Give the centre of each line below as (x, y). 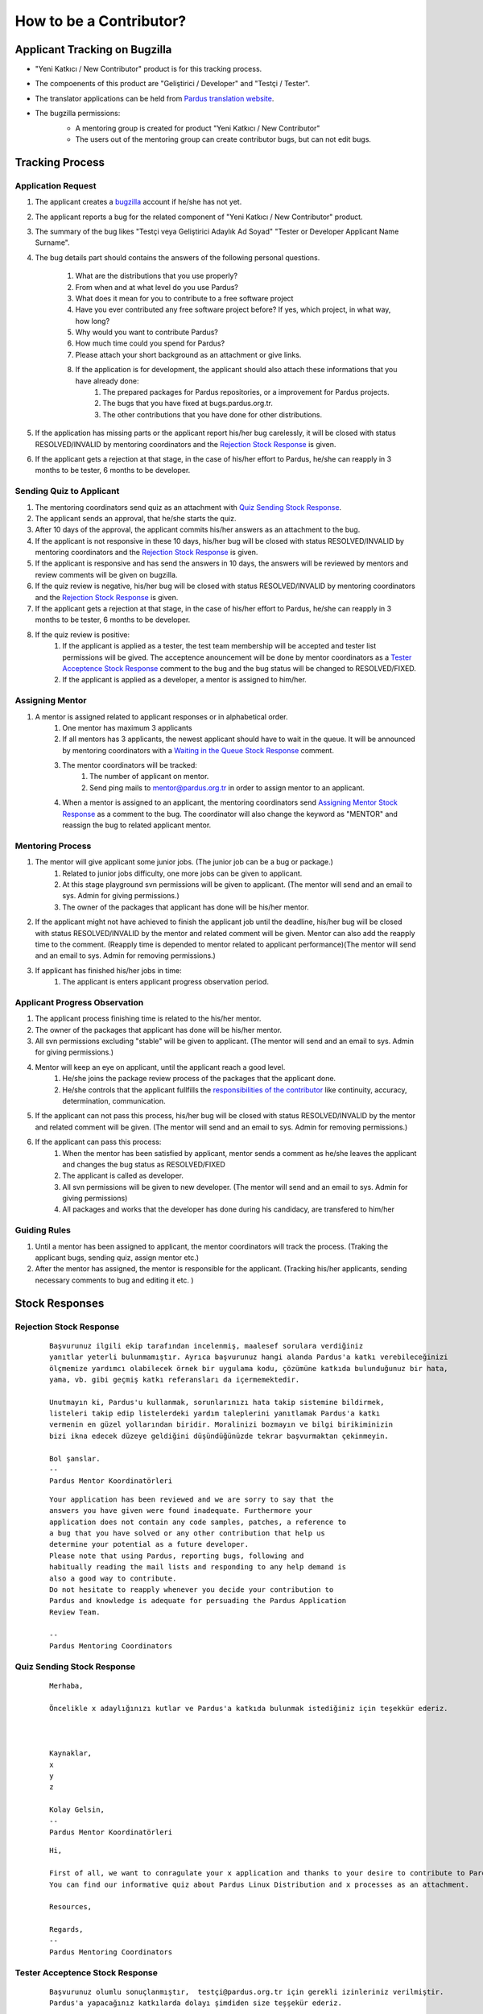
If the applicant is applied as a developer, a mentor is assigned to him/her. (185, 680)
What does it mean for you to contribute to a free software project (184, 298)
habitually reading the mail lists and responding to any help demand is (198, 1567)
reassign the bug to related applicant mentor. (137, 825)
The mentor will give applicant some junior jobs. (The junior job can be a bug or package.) (184, 862)
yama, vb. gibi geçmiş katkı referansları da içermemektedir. (175, 1379)
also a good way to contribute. (113, 1578)
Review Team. (75, 1612)
